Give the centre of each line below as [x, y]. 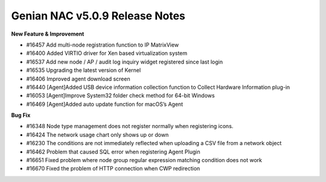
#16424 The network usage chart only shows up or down [97, 135]
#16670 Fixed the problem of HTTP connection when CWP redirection [113, 169]
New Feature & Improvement [48, 34]
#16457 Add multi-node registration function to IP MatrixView [103, 45]
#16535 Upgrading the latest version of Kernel [84, 70]
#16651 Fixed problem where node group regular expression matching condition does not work [144, 160]
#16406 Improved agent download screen [78, 79]
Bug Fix [21, 115]
